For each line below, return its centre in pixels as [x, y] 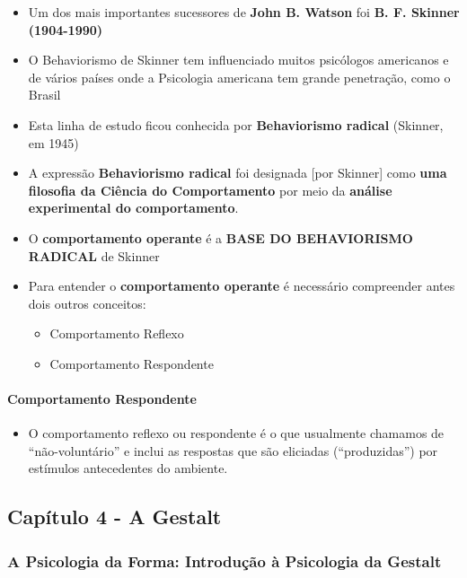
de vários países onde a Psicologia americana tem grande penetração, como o [239, 77]
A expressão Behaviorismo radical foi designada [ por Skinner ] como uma [238, 173]
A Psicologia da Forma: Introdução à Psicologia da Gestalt [225, 560]
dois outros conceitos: [87, 303]
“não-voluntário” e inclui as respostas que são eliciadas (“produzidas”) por [233, 450]
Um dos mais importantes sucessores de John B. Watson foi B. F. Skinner [244, 12]
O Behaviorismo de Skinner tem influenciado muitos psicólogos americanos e [238, 60]
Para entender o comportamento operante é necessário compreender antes [242, 286]
